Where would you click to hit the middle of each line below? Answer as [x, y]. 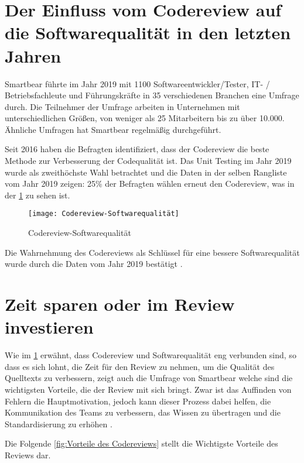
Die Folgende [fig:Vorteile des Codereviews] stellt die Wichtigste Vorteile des [141, 443]
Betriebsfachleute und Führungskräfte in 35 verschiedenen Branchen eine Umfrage [152, 95]
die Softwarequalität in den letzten [148, 32]
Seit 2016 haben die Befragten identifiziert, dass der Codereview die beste [137, 149]
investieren [49, 327]
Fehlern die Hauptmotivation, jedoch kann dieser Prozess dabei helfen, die [138, 401]
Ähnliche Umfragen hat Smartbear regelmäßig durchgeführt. [113, 129]
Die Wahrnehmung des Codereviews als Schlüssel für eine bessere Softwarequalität [152, 252]
